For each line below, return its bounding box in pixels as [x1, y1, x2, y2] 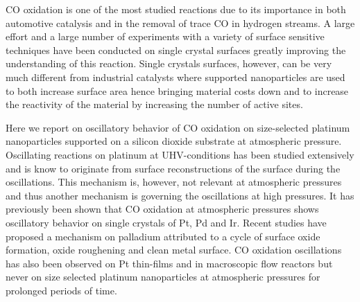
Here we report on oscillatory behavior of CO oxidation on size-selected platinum [6, 120, 350, 134]
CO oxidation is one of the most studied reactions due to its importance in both [6, 2, 346, 16]
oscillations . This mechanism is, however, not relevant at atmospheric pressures [6, 175, 342, 189]
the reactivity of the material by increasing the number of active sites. [6, 97, 303, 112]
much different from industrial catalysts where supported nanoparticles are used [6, 69, 345, 84]
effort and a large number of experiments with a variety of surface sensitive [6, 29, 325, 44]
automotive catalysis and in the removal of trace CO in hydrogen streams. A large [6, 15, 355, 30]
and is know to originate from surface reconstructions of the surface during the [6, 161, 341, 175]
